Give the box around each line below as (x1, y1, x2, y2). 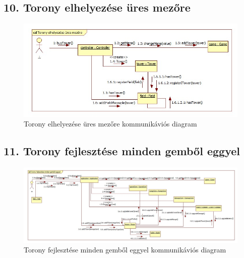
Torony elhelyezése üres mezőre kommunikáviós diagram (24, 118, 197, 129)
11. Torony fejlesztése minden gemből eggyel (4, 143, 240, 159)
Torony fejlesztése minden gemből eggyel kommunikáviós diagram (24, 244, 226, 255)
